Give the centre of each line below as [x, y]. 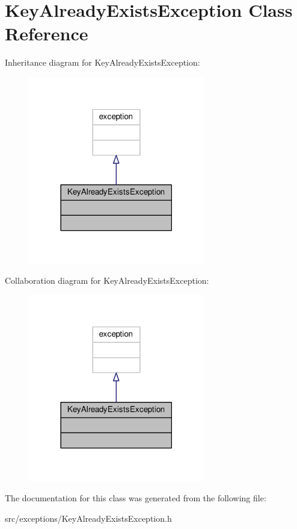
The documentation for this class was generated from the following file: [136, 498]
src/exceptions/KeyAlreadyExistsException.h [88, 518]
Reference [47, 33]
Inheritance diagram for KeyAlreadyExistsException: [103, 62]
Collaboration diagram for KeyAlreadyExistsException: [107, 280]
